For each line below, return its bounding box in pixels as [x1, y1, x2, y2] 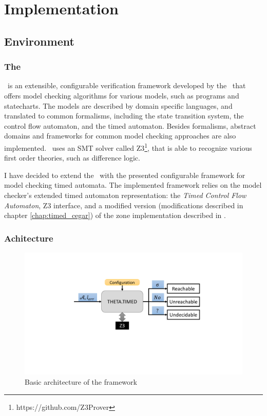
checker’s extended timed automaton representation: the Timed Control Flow [4, 189, 246, 200]
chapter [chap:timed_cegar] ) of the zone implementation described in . [4, 210, 226, 221]
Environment [4, 33, 74, 49]
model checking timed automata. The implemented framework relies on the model [4, 180, 262, 190]
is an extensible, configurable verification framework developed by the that [7, 80, 246, 91]
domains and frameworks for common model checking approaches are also [4, 130, 236, 141]
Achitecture [4, 231, 53, 244]
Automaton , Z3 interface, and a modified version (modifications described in [4, 200, 243, 210]
